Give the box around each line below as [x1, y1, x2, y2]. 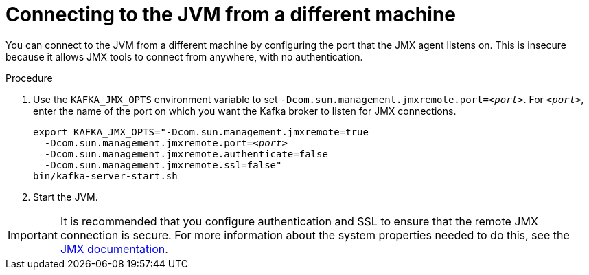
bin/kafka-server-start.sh [33, 170, 178, 181]
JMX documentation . [60, 241, 168, 256]
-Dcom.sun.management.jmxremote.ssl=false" [44, 159, 282, 170]
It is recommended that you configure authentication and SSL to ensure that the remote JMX [60, 214, 538, 228]
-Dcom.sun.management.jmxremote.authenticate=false [44, 148, 328, 159]
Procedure [5, 71, 53, 84]
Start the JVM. [33, 190, 98, 203]
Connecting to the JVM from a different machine [5, 3, 457, 26]
